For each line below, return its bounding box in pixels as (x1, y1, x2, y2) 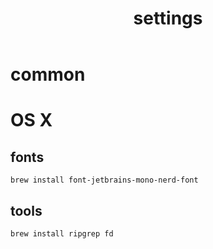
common (10, 63, 86, 86)
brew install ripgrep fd (10, 229, 114, 239)
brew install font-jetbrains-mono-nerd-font (10, 175, 199, 186)
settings (133, 7, 203, 30)
